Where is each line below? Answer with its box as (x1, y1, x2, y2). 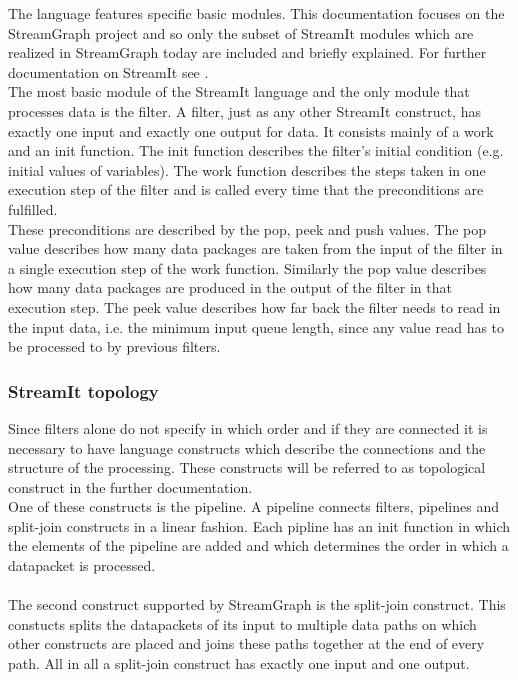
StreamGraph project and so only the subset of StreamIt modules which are (8, 22, 474, 43)
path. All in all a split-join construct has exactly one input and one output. (8, 653, 470, 674)
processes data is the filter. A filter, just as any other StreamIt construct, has (8, 100, 481, 121)
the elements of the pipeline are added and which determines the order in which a (8, 535, 509, 556)
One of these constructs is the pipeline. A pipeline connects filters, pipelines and (8, 496, 500, 517)
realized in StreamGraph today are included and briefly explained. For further (8, 42, 487, 63)
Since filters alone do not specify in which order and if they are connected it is (8, 417, 488, 438)
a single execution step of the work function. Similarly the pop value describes (8, 257, 487, 278)
